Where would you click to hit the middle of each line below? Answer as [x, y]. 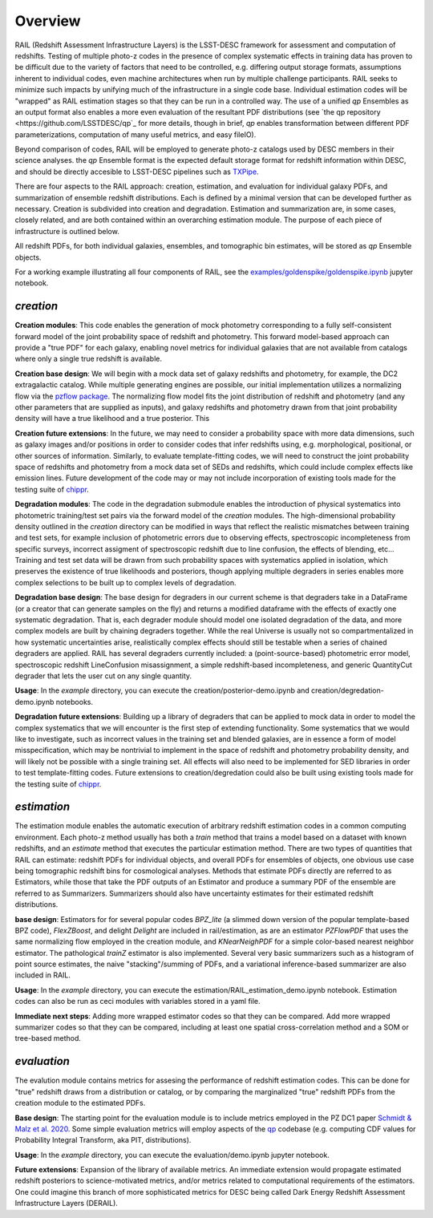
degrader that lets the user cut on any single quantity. [103, 676]
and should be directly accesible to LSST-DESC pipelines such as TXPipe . [137, 172]
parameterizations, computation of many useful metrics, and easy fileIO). [136, 134]
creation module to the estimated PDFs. [80, 1103]
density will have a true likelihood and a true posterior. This [112, 419]
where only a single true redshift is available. [89, 359]
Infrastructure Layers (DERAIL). [66, 1204]
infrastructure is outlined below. [67, 231]
